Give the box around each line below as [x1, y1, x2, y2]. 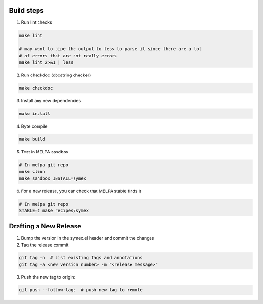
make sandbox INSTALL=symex [19, 175, 86, 181]
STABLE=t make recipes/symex [19, 208, 89, 214]
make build [19, 136, 45, 142]
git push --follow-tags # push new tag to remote [19, 287, 143, 293]
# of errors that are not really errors [19, 53, 117, 58]
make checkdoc [19, 85, 53, 91]
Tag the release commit [21, 242, 69, 247]
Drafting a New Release [9, 222, 81, 230]
